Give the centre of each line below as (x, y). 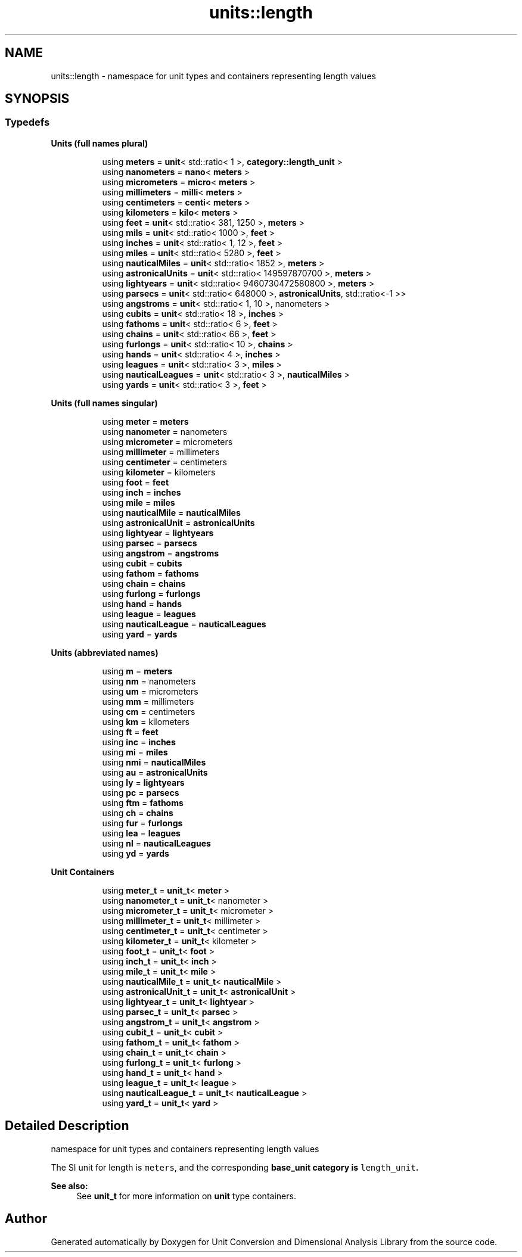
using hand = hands (142, 603)
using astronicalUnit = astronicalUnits (178, 522)
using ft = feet (130, 732)
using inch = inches (142, 492)
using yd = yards (136, 853)
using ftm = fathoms (143, 802)
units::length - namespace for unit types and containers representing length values (213, 76)
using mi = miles (135, 752)
